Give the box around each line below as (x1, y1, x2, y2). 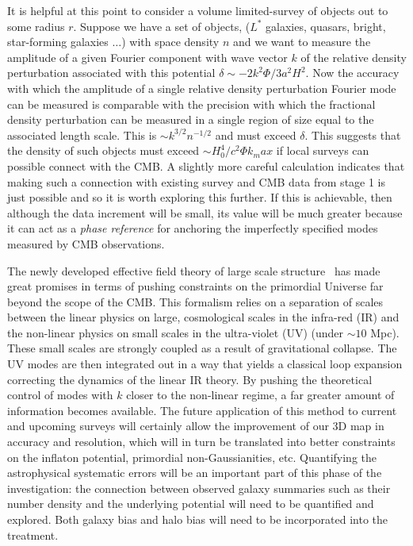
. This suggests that (304, 126, 401, 143)
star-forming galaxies (7, 33, 109, 50)
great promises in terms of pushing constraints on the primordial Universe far (7, 278, 384, 294)
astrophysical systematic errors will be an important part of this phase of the (7, 464, 382, 481)
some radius (7, 17, 65, 34)
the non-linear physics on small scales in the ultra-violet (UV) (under (7, 324, 344, 340)
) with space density (121, 33, 220, 50)
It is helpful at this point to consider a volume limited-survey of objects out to (7, 2, 388, 18)
